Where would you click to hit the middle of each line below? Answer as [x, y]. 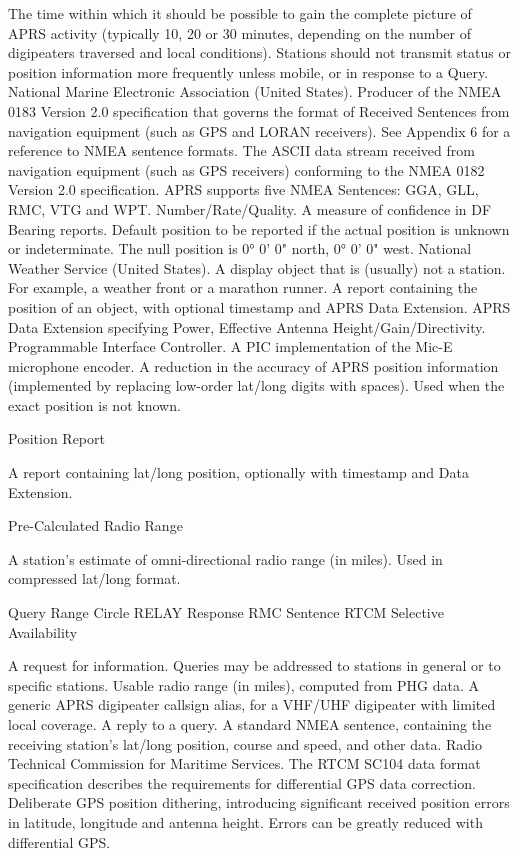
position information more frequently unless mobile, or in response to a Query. [248, 71]
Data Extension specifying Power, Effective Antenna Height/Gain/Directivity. [247, 326]
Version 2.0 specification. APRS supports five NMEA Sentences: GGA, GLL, [243, 189]
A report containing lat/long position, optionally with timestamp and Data [238, 472]
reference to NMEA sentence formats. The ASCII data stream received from [241, 150]
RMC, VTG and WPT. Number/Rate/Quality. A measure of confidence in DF [250, 208]
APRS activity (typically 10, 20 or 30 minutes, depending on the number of [239, 32]
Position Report [56, 438]
